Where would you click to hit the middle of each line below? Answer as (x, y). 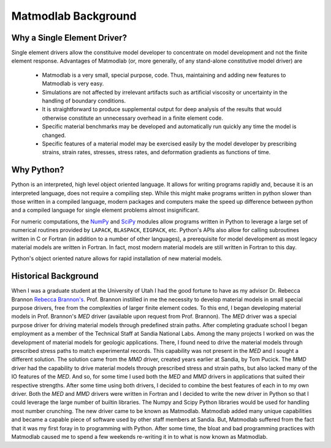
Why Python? (38, 170)
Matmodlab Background (74, 16)
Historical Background (55, 276)
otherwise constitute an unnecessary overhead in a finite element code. (133, 118)
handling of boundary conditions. (84, 101)
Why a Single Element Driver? (69, 38)
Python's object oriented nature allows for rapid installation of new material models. (117, 258)
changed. (54, 135)
